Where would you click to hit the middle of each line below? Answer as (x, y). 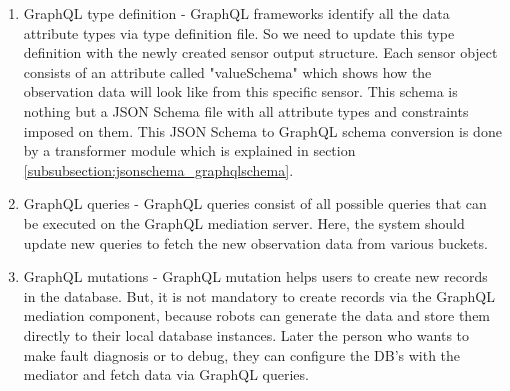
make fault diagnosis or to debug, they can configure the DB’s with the (242, 354)
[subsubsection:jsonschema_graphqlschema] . (158, 169)
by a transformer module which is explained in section (189, 150)
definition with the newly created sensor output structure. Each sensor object (260, 52)
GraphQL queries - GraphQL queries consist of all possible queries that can (255, 203)
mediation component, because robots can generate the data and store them (257, 315)
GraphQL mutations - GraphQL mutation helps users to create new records (255, 276)
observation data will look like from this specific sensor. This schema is (240, 91)
